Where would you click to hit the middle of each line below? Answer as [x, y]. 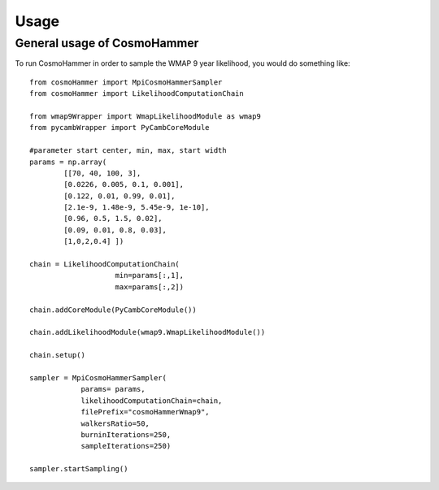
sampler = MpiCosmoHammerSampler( [98, 377]
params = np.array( [68, 162]
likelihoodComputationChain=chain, [152, 401]
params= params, [113, 389]
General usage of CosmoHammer [107, 43]
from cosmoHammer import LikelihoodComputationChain [137, 94]
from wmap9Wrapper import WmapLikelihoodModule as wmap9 [146, 116]
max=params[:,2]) [150, 287]
